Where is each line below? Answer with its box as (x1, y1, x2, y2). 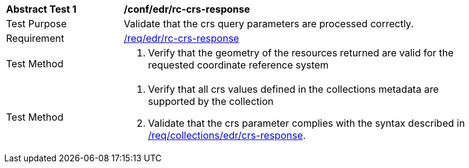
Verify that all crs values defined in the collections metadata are (148, 83, 439, 95)
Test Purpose (6, 18, 67, 30)
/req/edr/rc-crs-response (124, 32, 240, 44)
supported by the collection (148, 95, 274, 107)
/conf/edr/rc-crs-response (124, 3, 250, 15)
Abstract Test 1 (6, 3, 76, 15)
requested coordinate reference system (148, 59, 329, 71)
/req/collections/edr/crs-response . (148, 129, 306, 141)
